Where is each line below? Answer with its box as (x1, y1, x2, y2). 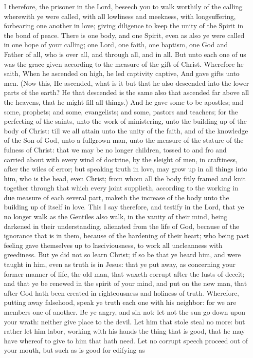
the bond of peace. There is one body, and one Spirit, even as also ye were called (4, 30, 245, 40)
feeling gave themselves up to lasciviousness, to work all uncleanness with (4, 240, 222, 250)
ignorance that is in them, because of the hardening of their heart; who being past (4, 230, 249, 241)
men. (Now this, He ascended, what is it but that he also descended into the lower (4, 77, 249, 88)
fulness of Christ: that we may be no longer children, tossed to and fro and (4, 144, 227, 154)
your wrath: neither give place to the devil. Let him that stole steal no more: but (4, 316, 245, 326)
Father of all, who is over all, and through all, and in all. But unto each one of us (4, 49, 246, 59)
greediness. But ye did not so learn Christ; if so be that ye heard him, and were (4, 249, 241, 260)
